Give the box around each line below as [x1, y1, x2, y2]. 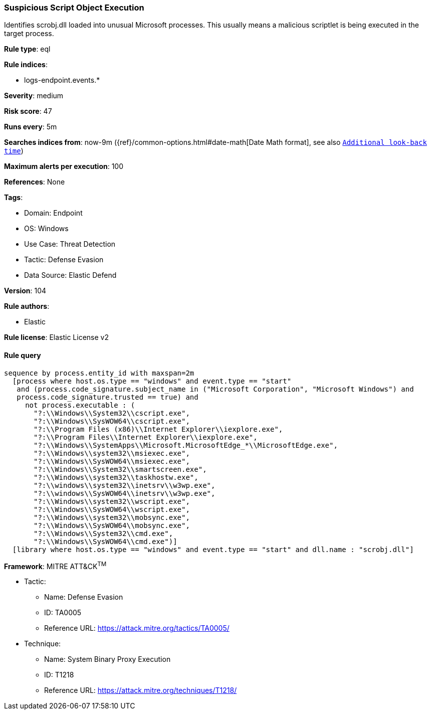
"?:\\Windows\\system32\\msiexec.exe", [34, 449, 190, 457]
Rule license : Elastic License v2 [4, 333, 109, 342]
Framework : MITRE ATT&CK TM [4, 560, 107, 571]
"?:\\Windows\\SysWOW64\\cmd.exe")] [34, 537, 177, 546]
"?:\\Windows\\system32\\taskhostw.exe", [34, 473, 198, 481]
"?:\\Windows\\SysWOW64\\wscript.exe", [34, 505, 190, 513]
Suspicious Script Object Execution [4, 3, 144, 13]
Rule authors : [4, 302, 50, 311]
